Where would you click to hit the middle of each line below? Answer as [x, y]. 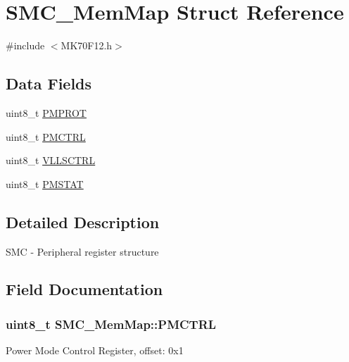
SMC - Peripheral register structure [82, 251]
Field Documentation [84, 289]
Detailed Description [83, 221]
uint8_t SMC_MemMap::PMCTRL [111, 324]
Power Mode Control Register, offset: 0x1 [95, 350]
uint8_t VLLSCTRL [51, 160]
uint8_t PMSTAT [45, 183]
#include [25, 45]
